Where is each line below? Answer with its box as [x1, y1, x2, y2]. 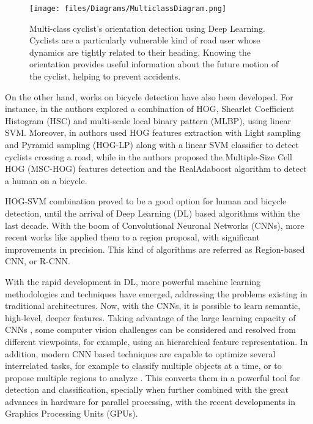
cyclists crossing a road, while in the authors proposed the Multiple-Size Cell [5, 150, 293, 163]
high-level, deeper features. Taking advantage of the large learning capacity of [5, 311, 296, 324]
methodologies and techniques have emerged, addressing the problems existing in [5, 287, 307, 300]
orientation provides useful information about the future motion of [29, 58, 279, 70]
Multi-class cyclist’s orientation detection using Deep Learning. [29, 21, 265, 34]
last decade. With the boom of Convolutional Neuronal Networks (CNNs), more [5, 218, 304, 231]
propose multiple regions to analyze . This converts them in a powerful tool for [5, 371, 300, 384]
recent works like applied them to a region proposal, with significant [5, 231, 260, 244]
